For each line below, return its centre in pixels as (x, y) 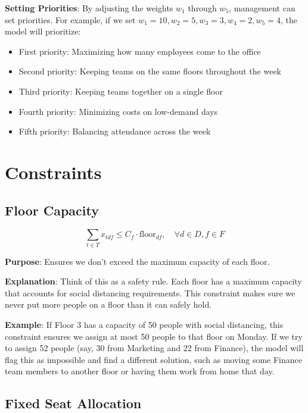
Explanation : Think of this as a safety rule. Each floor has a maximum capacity (153, 281)
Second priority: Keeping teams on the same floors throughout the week (150, 71)
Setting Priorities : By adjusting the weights (89, 8)
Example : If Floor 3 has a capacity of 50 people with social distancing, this (144, 325)
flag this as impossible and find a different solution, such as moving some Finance (153, 359)
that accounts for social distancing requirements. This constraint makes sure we (150, 292)
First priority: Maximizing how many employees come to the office (140, 51)
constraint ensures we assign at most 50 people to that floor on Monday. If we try (154, 336)
